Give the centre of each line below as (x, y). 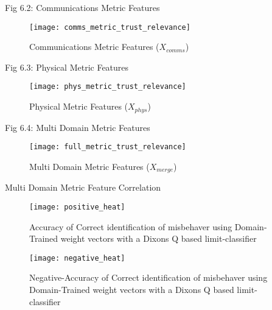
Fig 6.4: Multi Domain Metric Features (78, 127)
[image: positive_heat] (77, 207)
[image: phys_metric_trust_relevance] (108, 87)
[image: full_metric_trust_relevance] (108, 147)
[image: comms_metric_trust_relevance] (110, 27)
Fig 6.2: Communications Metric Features (82, 7)
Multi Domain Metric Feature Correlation (83, 187)
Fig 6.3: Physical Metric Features (67, 67)
